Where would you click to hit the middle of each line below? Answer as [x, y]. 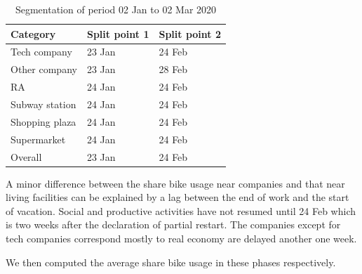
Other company [44, 69]
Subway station [43, 104]
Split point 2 [190, 33]
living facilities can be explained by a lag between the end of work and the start [177, 197]
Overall [26, 156]
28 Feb [173, 69]
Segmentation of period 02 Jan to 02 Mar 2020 [116, 9]
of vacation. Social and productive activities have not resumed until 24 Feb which [181, 210]
